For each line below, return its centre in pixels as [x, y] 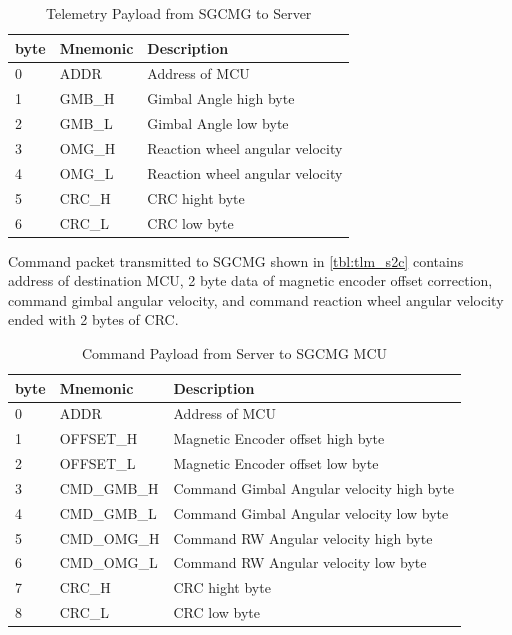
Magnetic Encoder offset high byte [279, 438]
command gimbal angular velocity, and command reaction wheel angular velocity [256, 299]
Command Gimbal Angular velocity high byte [314, 487]
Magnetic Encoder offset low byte [276, 463]
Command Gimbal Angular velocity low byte [311, 512]
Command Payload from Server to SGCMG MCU [235, 352]
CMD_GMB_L [108, 512]
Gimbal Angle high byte [221, 98]
